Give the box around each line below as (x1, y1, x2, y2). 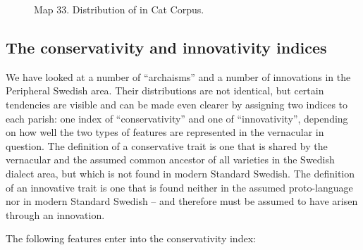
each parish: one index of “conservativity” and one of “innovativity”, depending (6, 111, 348, 125)
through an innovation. (6, 207, 105, 222)
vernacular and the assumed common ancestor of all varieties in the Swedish (6, 152, 335, 167)
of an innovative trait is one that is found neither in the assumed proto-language (6, 180, 353, 194)
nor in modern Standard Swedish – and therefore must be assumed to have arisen (6, 194, 358, 208)
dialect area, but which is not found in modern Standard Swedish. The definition (6, 165, 355, 180)
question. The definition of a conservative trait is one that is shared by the (6, 138, 328, 153)
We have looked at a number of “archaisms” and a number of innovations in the (6, 69, 351, 84)
